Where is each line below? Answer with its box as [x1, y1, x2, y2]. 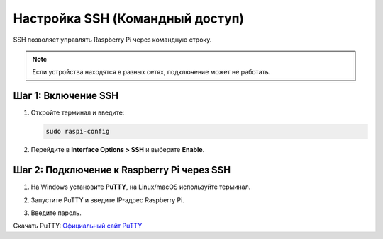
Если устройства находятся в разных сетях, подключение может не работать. [32, 68, 271, 76]
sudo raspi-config [45, 127, 110, 136]
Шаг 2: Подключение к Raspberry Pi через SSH [13, 164, 231, 176]
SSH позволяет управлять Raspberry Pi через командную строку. [13, 35, 212, 44]
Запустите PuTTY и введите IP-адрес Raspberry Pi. [30, 195, 184, 204]
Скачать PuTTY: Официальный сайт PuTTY [13, 221, 143, 230]
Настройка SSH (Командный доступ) [13, 11, 245, 26]
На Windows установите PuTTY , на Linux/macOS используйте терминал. [30, 182, 251, 191]
